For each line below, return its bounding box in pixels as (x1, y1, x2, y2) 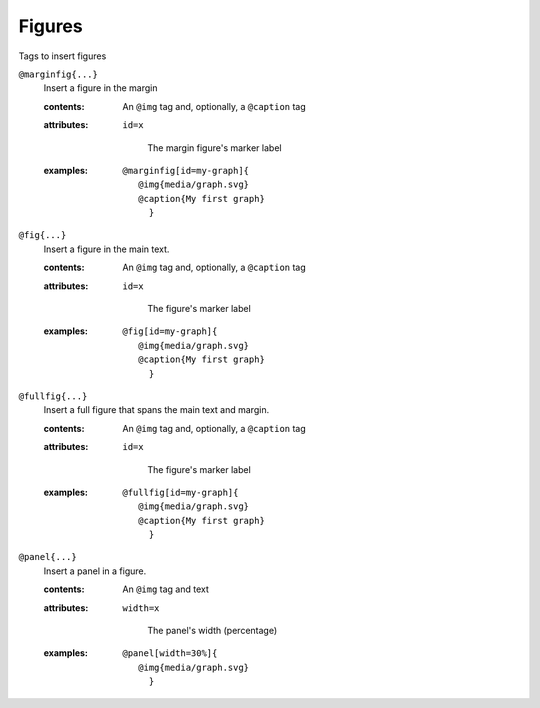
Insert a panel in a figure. (43, 565, 147, 577)
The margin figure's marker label (147, 141, 282, 154)
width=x (122, 602, 160, 614)
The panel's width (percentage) (147, 625, 278, 637)
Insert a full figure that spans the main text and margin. (43, 404, 270, 416)
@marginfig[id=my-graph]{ (122, 165, 250, 176)
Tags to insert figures (18, 50, 107, 62)
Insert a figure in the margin (43, 82, 158, 94)
